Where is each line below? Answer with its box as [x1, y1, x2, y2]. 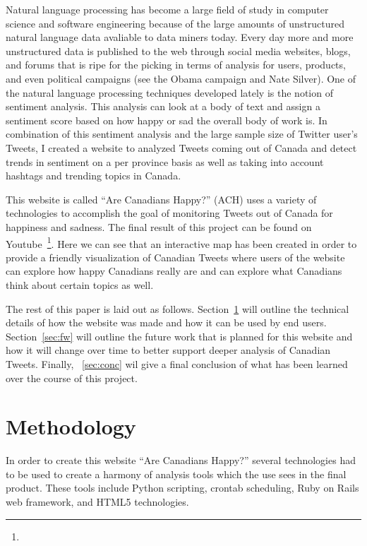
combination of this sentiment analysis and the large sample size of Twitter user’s [6, 126, 358, 141]
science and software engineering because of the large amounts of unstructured [6, 16, 345, 30]
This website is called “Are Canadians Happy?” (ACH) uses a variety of [6, 191, 317, 206]
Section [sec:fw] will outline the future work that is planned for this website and [6, 328, 353, 343]
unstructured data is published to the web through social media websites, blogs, [6, 43, 351, 58]
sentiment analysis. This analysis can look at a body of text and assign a [6, 99, 320, 114]
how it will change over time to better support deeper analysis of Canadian [6, 343, 331, 357]
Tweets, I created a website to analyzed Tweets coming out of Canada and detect [6, 140, 357, 155]
